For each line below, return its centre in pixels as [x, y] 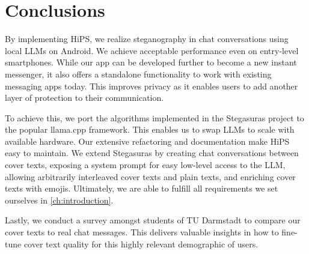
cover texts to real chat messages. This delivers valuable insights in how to [142, 232]
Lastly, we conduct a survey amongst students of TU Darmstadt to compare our [153, 220]
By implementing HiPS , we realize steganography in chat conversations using [147, 39]
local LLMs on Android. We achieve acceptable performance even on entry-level [152, 50]
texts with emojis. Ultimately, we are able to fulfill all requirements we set [142, 188]
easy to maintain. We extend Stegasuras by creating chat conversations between [152, 153]
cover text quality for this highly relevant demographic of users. [141, 243]
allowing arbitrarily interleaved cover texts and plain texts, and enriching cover [150, 176]
